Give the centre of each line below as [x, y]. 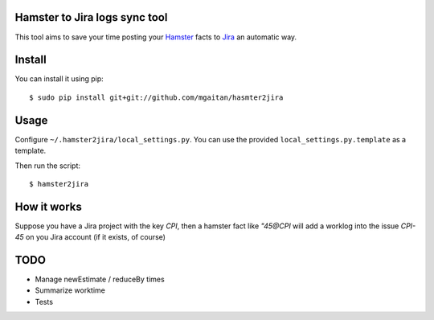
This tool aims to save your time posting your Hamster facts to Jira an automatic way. [156, 37]
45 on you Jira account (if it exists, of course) [90, 237]
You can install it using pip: [59, 79]
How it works [48, 206]
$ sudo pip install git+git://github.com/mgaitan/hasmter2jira [156, 97]
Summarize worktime [70, 290]
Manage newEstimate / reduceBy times [100, 279]
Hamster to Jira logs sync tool [91, 17]
